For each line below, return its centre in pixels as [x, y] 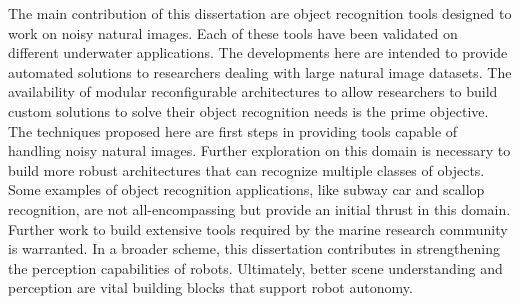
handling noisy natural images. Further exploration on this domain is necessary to [259, 150]
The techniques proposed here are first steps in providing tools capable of [233, 130]
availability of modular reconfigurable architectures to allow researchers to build [253, 91]
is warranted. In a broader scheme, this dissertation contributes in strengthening [254, 248]
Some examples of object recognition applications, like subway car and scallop [246, 189]
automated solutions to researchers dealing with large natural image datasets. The [260, 71]
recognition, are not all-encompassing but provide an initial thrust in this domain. [259, 208]
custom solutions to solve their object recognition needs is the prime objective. [248, 110]
